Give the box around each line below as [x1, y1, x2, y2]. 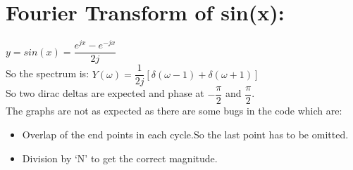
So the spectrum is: [6, 66, 89, 81]
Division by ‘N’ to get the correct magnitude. [22, 150, 218, 165]
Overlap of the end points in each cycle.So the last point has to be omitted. [22, 126, 349, 141]
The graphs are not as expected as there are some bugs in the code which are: [6, 103, 342, 118]
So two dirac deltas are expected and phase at [6, 86, 204, 100]
